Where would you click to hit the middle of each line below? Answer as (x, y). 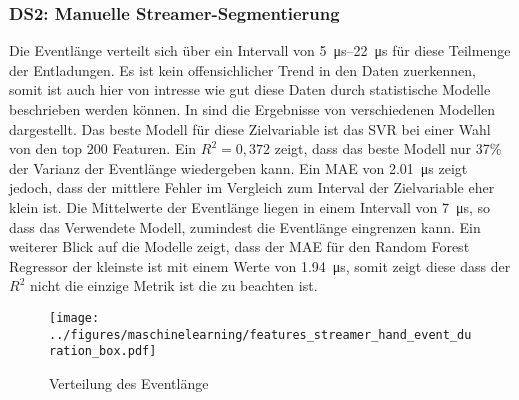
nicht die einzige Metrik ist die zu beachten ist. (173, 285)
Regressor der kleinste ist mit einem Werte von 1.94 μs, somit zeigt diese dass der (260, 265)
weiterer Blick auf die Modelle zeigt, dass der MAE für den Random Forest (239, 246)
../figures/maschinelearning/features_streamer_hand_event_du (260, 334)
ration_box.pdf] (103, 351)
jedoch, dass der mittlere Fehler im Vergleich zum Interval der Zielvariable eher (252, 187)
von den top (46, 148)
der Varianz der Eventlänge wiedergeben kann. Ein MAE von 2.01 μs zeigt (238, 167)
